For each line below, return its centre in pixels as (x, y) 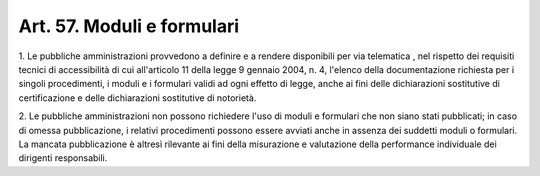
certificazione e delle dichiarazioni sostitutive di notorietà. (137, 97)
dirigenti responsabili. (63, 158)
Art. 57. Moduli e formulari (129, 26)
